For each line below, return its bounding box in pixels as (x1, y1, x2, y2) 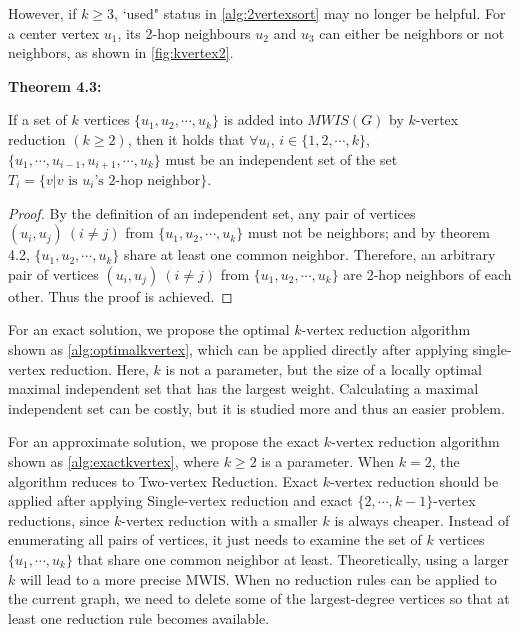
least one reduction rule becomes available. (8, 607, 270, 628)
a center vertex (8, 22, 100, 43)
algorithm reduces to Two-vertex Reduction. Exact (8, 470, 319, 491)
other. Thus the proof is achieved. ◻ (8, 285, 233, 306)
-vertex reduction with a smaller (121, 509, 318, 530)
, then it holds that (127, 128, 245, 149)
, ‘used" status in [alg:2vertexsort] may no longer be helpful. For (114, 3, 506, 23)
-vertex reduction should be (330, 470, 499, 491)
